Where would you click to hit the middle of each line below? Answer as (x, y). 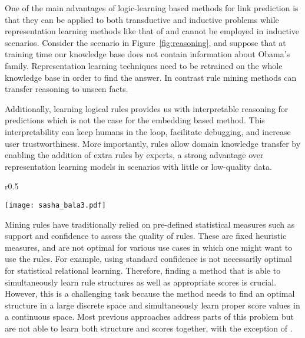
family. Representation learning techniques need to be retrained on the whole (144, 65)
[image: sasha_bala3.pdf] (55, 205)
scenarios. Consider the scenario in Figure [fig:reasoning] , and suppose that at (145, 42)
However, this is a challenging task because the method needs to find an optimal (150, 293)
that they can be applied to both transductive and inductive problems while (142, 19)
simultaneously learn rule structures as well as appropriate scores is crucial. (141, 282)
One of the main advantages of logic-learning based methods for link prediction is (152, 8)
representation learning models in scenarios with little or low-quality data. (138, 166)
